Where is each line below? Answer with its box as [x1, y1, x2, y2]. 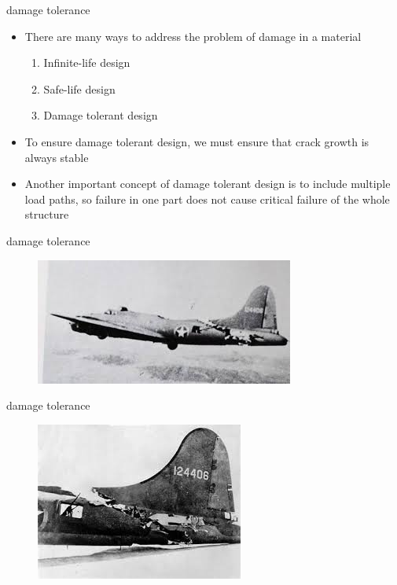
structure [24, 206, 69, 223]
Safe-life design [43, 80, 116, 97]
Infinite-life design [43, 54, 130, 71]
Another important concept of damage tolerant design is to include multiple [24, 175, 391, 192]
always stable [24, 149, 89, 165]
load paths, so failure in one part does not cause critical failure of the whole [24, 190, 390, 207]
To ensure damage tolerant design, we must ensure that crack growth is [24, 133, 369, 149]
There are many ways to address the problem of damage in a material [24, 28, 362, 44]
